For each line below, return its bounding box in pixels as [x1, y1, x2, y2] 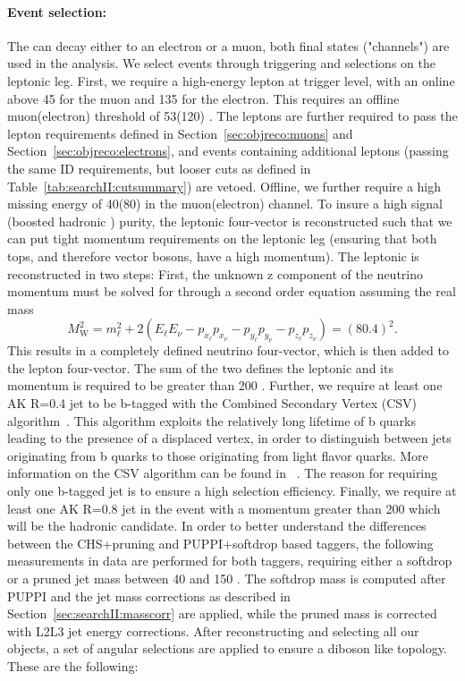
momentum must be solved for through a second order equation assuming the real [7, 282, 456, 301]
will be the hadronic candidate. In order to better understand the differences [7, 516, 427, 535]
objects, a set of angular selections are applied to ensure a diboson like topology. [7, 639, 447, 658]
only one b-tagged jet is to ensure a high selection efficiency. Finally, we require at [7, 481, 457, 500]
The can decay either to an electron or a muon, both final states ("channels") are [7, 36, 450, 55]
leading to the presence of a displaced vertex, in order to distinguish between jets [7, 429, 452, 447]
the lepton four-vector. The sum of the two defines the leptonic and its [7, 358, 393, 377]
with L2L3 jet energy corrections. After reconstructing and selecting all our [7, 621, 419, 640]
